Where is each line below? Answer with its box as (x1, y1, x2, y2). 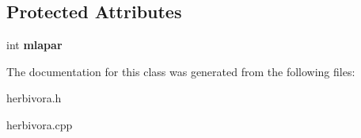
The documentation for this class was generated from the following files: (6, 63, 355, 79)
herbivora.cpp (6, 116, 73, 132)
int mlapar (6, 36, 63, 53)
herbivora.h (6, 90, 62, 106)
